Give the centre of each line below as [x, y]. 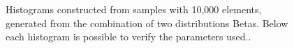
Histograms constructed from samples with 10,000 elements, [134, 9]
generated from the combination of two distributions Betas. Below [147, 23]
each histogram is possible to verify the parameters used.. [128, 37]
